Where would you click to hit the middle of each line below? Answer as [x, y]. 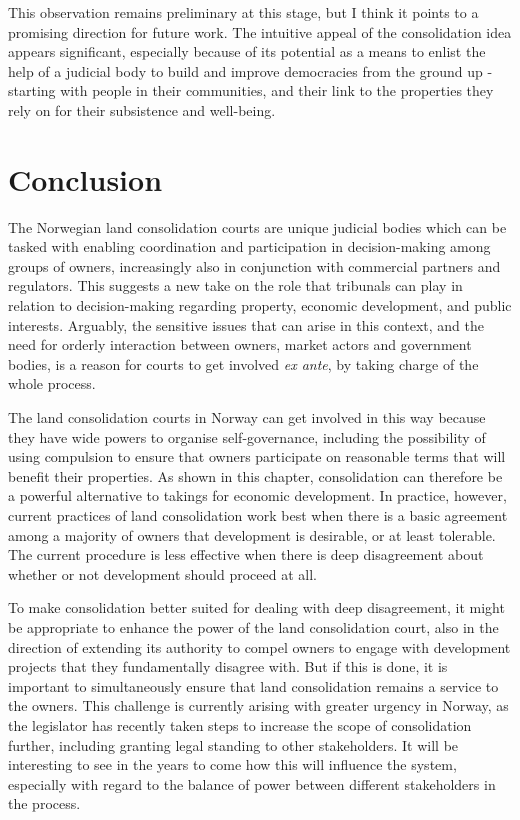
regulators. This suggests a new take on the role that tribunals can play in [235, 285]
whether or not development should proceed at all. [162, 573]
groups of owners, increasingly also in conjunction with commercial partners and [254, 265]
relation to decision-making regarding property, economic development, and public [260, 305]
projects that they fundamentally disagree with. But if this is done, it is [228, 666]
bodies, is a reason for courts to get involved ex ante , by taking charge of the [243, 363]
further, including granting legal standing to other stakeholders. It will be [233, 744]
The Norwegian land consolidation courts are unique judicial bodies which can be [257, 226]
